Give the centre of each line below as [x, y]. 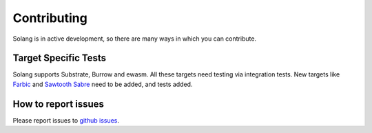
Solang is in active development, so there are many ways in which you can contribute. [135, 39]
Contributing [50, 18]
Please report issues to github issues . [66, 120]
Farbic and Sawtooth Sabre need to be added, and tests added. [103, 84]
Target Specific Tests [60, 58]
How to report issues [59, 104]
